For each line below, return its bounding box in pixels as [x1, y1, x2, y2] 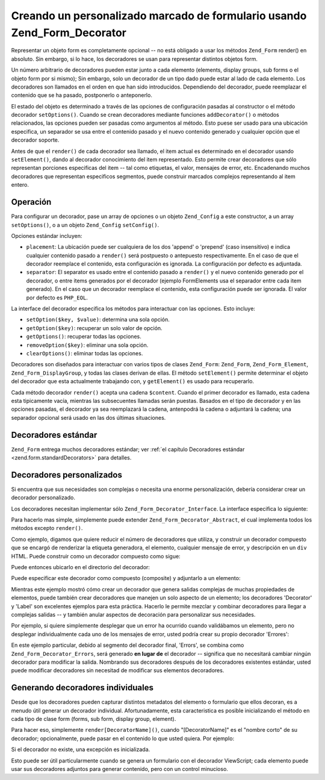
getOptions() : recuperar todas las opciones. [26, 333, 141, 340]
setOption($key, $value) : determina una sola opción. [26, 316, 170, 323]
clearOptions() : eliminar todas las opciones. [26, 349, 143, 357]
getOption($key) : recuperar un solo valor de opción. [26, 324, 162, 331]
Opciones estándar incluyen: [11, 232, 82, 239]
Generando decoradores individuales [11, 682, 153, 693]
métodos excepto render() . [11, 525, 83, 532]
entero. [11, 181, 29, 189]
